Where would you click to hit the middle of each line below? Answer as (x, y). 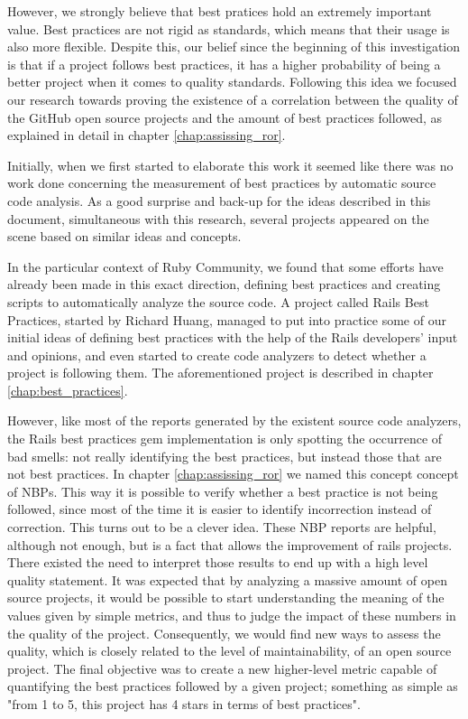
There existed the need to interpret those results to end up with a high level (218, 562)
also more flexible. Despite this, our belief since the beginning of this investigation (234, 47)
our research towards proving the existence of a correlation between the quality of (233, 99)
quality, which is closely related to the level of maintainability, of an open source (229, 651)
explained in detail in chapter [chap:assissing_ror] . (147, 135)
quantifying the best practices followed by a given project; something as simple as (233, 686)
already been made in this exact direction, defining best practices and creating (224, 284)
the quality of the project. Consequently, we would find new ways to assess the (224, 633)
